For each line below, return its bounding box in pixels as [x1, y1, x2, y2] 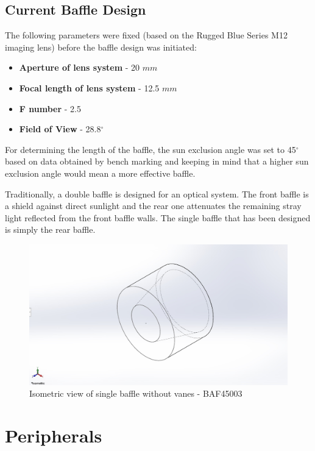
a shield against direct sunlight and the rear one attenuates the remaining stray [5, 199, 302, 212]
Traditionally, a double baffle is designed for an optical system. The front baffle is [5, 187, 309, 200]
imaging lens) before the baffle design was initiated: [5, 40, 197, 53]
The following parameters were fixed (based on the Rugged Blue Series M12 [5, 29, 288, 41]
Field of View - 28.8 [19, 123, 101, 135]
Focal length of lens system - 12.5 [19, 81, 160, 94]
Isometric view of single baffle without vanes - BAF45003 [29, 387, 242, 400]
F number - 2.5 [19, 102, 82, 115]
